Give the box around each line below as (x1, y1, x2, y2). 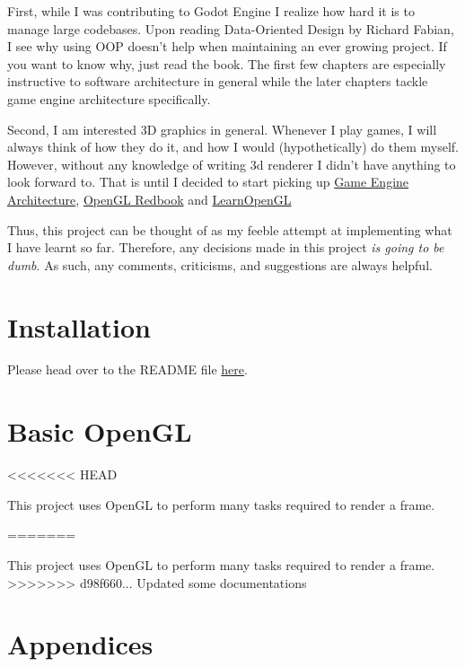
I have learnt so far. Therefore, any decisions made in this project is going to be (7, 238, 444, 257)
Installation (7, 308, 151, 345)
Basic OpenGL (7, 413, 192, 450)
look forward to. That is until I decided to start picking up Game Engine (7, 172, 409, 191)
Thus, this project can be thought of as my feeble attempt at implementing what (7, 220, 452, 239)
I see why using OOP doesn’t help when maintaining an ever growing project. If (7, 37, 447, 56)
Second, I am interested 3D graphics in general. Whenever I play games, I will (7, 119, 437, 138)
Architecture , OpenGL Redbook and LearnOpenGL (7, 189, 292, 208)
